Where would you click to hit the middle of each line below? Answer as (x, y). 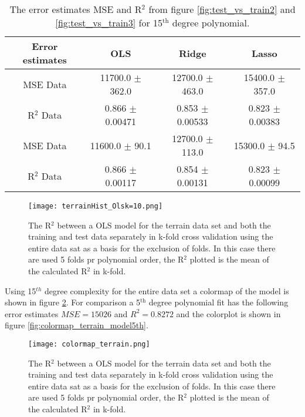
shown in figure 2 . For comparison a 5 (73, 302)
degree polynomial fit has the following (218, 302)
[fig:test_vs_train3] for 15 (109, 23)
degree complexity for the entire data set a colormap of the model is (167, 290)
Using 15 (21, 290)
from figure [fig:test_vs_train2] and (222, 9)
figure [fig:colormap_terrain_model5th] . (77, 325)
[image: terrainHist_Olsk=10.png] (96, 206)
